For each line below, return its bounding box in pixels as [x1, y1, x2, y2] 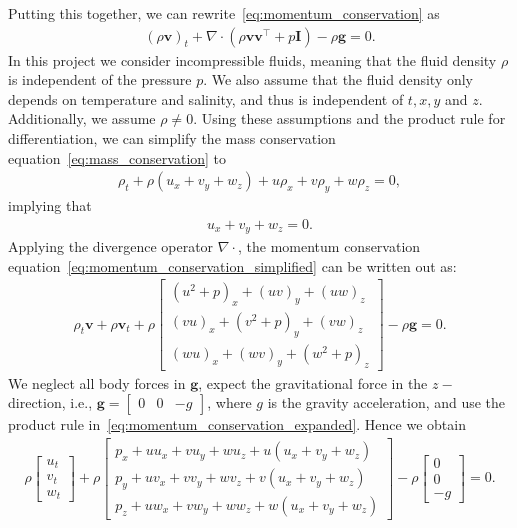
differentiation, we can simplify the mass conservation [8, 128, 336, 148]
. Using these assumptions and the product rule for [193, 108, 506, 129]
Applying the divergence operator [8, 236, 214, 257]
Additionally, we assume [8, 108, 156, 129]
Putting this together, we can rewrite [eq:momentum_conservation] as [8, 3, 440, 23]
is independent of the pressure [8, 69, 192, 90]
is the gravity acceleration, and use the [267, 392, 506, 413]
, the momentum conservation [237, 236, 421, 257]
